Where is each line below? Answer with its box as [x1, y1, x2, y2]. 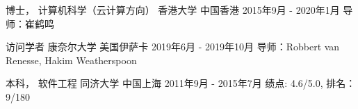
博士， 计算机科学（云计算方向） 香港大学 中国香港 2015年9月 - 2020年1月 [6, 3, 340, 17]
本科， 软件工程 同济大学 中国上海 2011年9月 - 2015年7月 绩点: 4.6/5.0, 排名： [6, 76, 356, 90]
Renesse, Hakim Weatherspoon [6, 52, 137, 67]
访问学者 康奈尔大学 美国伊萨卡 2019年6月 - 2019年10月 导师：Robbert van [6, 39, 340, 54]
